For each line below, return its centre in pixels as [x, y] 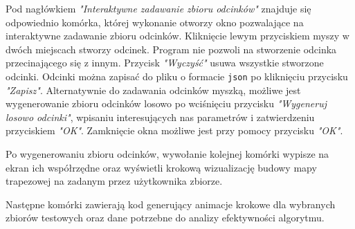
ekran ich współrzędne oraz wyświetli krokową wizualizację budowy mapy [161, 167]
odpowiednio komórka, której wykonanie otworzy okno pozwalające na [155, 22]
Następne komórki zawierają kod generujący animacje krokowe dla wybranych [171, 204]
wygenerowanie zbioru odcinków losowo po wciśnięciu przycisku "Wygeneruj [166, 103]
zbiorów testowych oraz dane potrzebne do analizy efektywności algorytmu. [165, 218]
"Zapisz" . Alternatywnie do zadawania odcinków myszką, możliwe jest [153, 90]
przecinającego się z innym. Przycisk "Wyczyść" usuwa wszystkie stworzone [165, 63]
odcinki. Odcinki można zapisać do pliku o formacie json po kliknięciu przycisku [177, 76]
